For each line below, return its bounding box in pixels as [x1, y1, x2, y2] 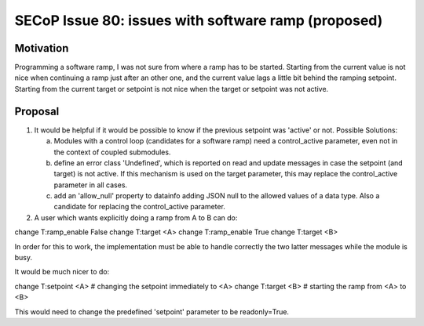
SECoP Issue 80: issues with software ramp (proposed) [14, 12, 383, 29]
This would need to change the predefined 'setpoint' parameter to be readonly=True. [14, 306, 290, 317]
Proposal [14, 104, 60, 118]
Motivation [14, 42, 69, 55]
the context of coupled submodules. [53, 147, 171, 157]
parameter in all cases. [53, 180, 128, 190]
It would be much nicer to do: [14, 267, 110, 277]
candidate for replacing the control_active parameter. [53, 202, 225, 212]
